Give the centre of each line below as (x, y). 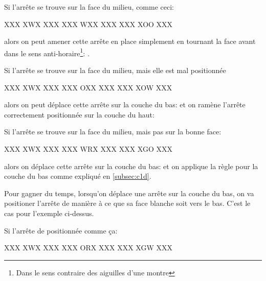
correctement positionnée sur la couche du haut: (79, 114)
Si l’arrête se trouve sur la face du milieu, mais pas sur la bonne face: (113, 132)
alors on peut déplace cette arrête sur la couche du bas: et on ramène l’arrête (125, 104)
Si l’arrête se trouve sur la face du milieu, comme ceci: (89, 7)
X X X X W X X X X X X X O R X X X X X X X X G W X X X (88, 248)
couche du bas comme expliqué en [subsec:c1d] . (78, 176)
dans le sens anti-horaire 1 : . (47, 52)
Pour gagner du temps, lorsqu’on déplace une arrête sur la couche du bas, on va (129, 193)
